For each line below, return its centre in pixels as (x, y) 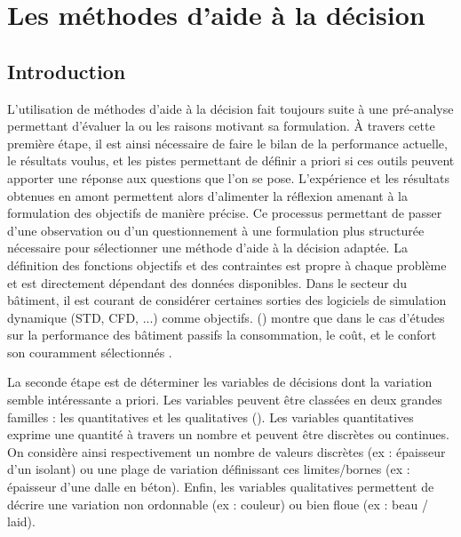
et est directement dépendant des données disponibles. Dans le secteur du (207, 282)
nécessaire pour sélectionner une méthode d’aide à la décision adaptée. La (207, 248)
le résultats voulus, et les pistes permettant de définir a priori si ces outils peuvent (231, 160)
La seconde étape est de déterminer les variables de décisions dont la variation (220, 382)
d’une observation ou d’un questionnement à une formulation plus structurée (216, 230)
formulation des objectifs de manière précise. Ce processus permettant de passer (225, 213)
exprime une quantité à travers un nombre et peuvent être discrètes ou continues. (228, 434)
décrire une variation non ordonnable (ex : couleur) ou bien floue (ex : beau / (218, 504)
